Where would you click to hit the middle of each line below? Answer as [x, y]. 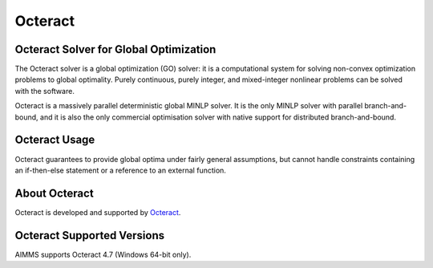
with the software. [45, 91]
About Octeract [54, 193]
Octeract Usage [55, 140]
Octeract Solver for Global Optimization [115, 49]
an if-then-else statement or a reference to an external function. [120, 170]
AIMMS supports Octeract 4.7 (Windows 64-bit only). [103, 254]
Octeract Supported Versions [89, 236]
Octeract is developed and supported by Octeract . [98, 212]
